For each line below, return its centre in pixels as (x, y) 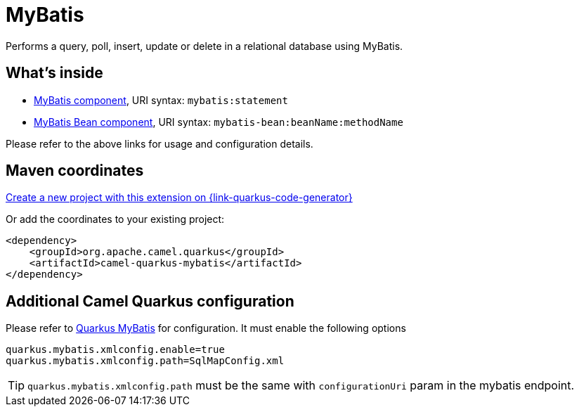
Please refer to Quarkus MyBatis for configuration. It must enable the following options (206, 328)
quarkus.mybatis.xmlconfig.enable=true (115, 350)
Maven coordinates (75, 171)
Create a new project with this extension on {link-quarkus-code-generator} (179, 198)
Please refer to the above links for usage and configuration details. (160, 143)
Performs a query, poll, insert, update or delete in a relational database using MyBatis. (204, 46)
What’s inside (54, 73)
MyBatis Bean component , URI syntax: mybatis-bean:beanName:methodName (219, 122)
